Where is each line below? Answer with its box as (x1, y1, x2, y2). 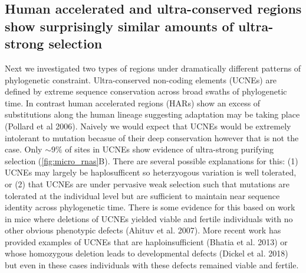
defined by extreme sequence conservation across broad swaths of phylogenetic (5, 85, 287, 97)
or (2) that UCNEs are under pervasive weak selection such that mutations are (5, 177, 289, 190)
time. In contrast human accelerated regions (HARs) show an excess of (5, 96, 261, 109)
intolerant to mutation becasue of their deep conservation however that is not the (5, 131, 299, 144)
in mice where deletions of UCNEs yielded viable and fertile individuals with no (5, 212, 293, 225)
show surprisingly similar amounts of (5, 17, 234, 35)
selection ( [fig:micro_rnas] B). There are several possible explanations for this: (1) (5, 154, 298, 167)
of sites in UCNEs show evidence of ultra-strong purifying (65, 143, 274, 155)
